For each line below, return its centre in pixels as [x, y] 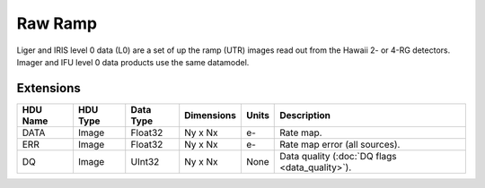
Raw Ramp [57, 23]
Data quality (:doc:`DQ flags [338, 156]
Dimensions [211, 115]
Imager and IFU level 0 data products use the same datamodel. [133, 62]
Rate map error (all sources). [340, 144]
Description [305, 115]
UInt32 [145, 161]
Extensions [48, 88]
